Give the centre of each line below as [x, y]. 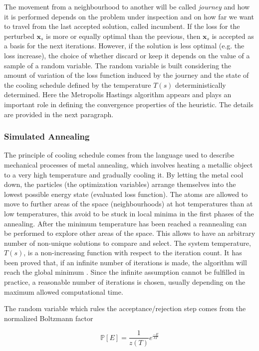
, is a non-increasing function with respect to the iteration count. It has [133, 253]
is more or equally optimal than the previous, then [123, 36]
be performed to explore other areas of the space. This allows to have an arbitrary [130, 233]
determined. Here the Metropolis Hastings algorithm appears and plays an [118, 94]
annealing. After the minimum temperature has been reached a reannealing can [126, 223]
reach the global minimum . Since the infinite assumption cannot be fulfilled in [125, 272]
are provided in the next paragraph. [59, 114]
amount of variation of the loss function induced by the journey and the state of [127, 75]
